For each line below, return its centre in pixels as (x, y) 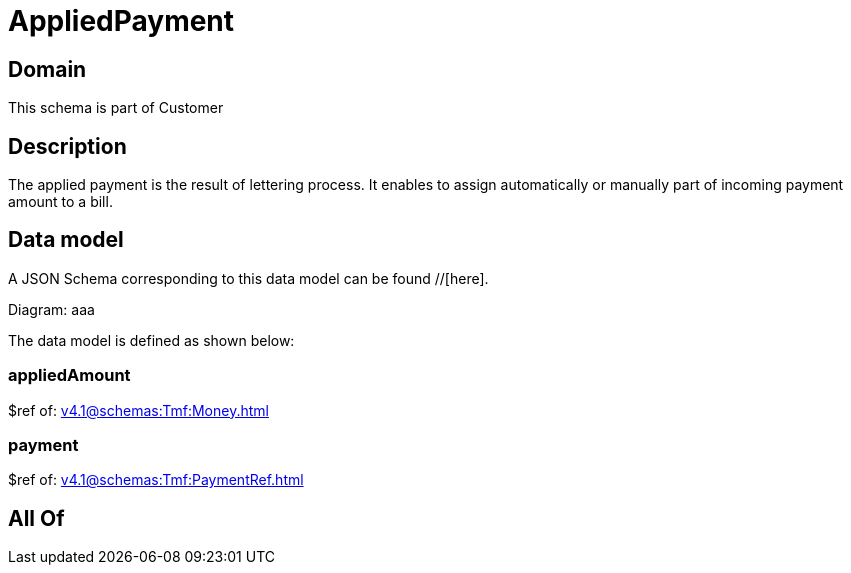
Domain (47, 69)
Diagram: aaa (51, 309)
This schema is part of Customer (116, 108)
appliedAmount (69, 375)
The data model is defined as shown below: (151, 340)
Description (67, 146)
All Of (36, 518)
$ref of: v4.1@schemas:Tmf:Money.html (138, 410)
